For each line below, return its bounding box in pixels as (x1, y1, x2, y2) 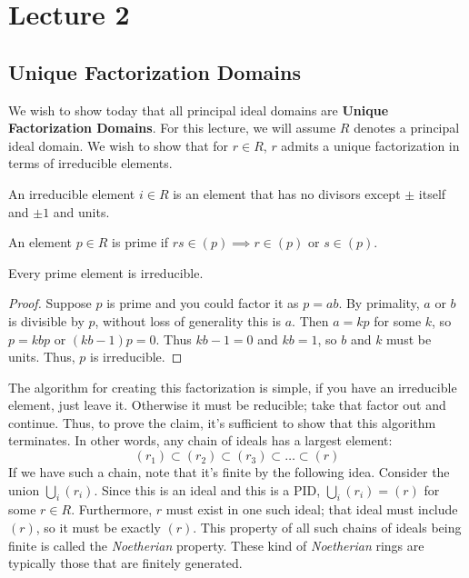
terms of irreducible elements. (8, 154, 173, 173)
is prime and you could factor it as (106, 294, 299, 313)
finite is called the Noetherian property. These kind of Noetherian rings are (8, 535, 424, 554)
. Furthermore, (71, 500, 153, 519)
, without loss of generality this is (95, 311, 282, 330)
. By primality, (338, 294, 420, 313)
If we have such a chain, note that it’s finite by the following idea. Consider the (8, 463, 450, 482)
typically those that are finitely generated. (8, 553, 243, 573)
